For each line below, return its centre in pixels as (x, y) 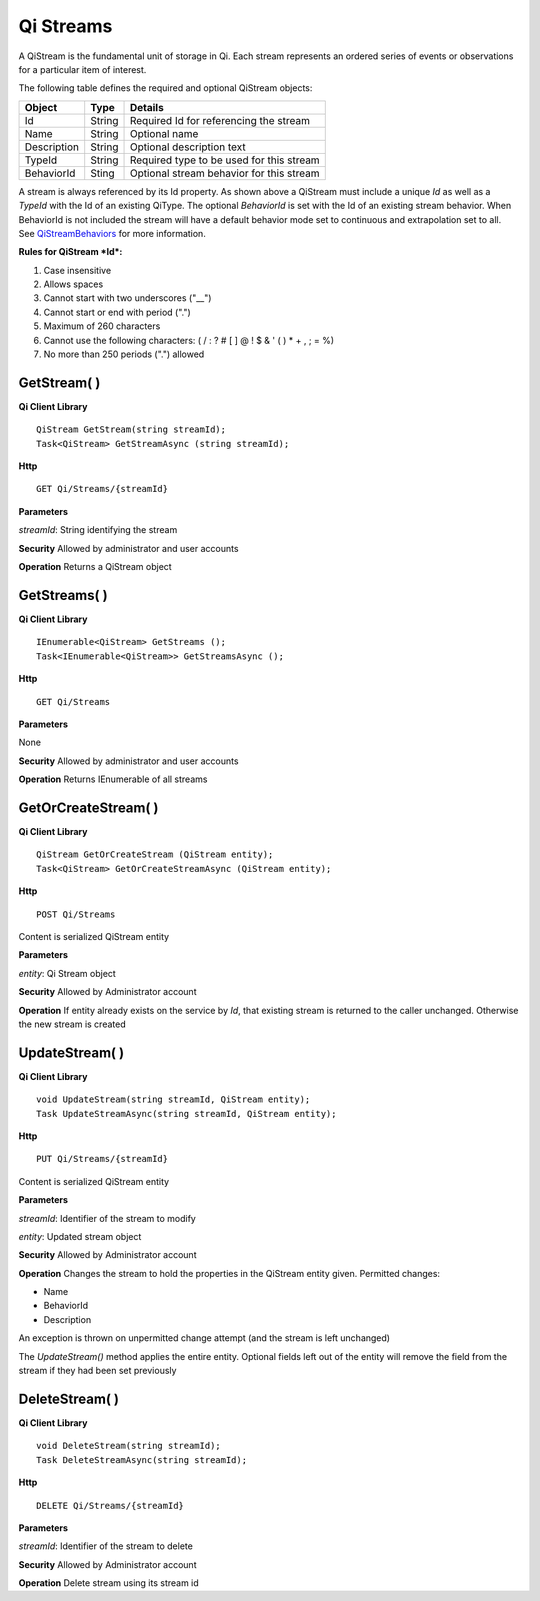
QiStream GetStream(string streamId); (131, 429)
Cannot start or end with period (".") (117, 312)
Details (146, 107)
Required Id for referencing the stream (219, 120)
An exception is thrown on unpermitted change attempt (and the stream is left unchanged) (204, 1338)
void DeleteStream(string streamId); (129, 1446)
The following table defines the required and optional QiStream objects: (165, 88)
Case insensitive (77, 270)
